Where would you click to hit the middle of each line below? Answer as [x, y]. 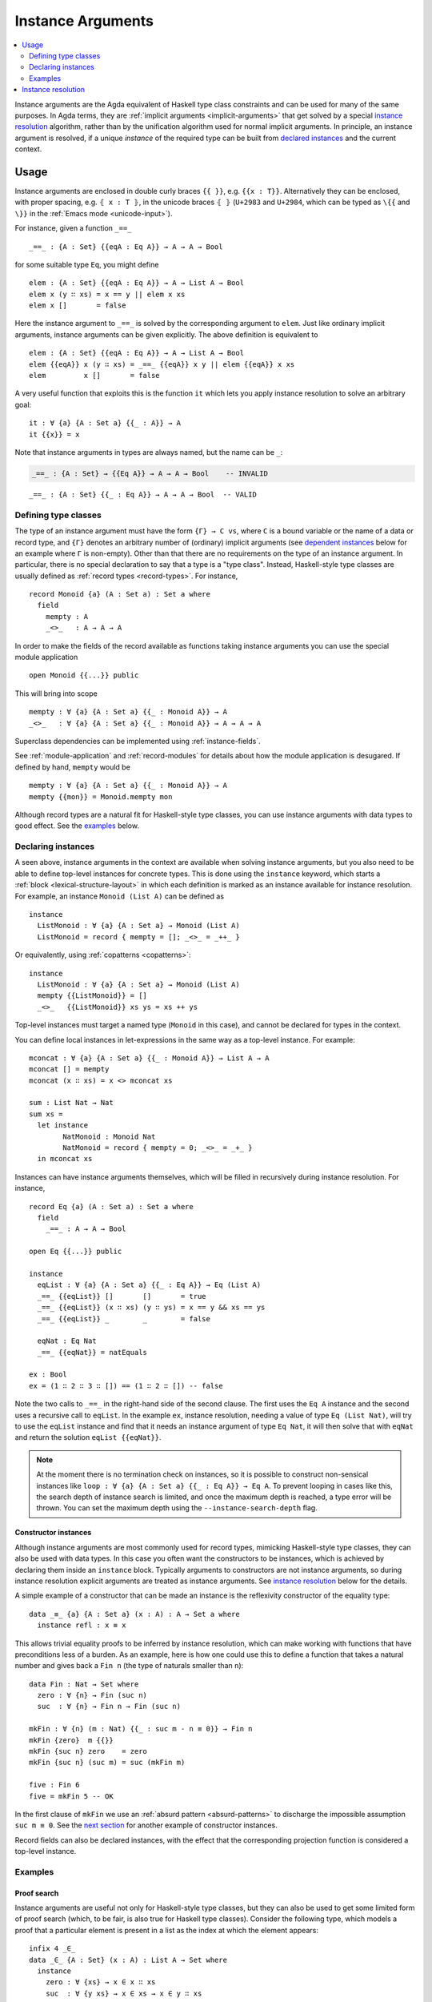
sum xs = [46, 1114]
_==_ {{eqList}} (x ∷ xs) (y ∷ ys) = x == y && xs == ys [151, 1308]
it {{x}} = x [54, 434]
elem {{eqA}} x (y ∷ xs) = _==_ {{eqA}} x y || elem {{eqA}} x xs [162, 364]
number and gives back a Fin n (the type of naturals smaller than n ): [129, 1666]
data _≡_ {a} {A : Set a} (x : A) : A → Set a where [134, 1614]
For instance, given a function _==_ [73, 228]
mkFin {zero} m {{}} [71, 1740]
